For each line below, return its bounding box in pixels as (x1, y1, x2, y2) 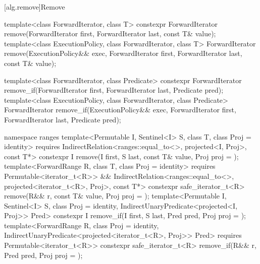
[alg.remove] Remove (4, 2, 65, 12)
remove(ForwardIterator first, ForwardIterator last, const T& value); (4, 28, 216, 39)
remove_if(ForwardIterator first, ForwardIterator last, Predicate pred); (4, 85, 224, 95)
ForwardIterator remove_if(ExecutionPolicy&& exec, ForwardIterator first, (4, 104, 236, 115)
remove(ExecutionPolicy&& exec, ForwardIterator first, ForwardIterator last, (4, 48, 242, 58)
